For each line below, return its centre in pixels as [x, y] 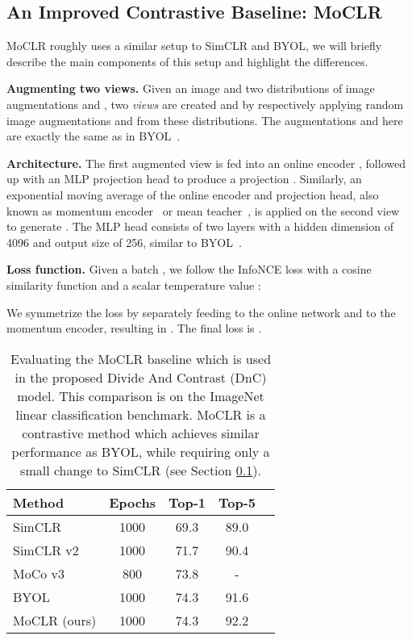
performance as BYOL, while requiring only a [141, 451]
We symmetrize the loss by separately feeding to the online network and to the [201, 312]
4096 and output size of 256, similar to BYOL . [124, 242]
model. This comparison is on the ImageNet [141, 395]
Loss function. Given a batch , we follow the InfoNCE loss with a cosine [189, 269]
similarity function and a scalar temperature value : [134, 284]
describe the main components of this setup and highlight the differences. [187, 61]
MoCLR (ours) [55, 620]
